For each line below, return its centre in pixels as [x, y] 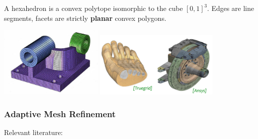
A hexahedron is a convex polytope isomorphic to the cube [94, 8]
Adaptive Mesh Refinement [60, 113]
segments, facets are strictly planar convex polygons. [85, 18]
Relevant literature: [33, 132]
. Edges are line [231, 8]
